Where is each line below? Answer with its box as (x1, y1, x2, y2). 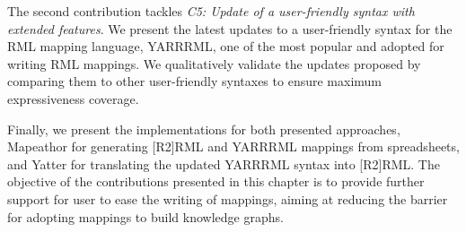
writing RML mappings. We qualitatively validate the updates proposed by (7, 54, 421, 73)
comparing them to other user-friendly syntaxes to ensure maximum (7, 72, 382, 90)
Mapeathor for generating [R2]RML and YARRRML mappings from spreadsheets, (7, 137, 460, 156)
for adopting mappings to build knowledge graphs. (7, 207, 284, 226)
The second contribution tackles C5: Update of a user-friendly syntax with (7, 2, 415, 20)
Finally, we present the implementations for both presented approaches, (7, 119, 400, 138)
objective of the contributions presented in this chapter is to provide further (7, 172, 425, 191)
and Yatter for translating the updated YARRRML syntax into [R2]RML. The (7, 154, 440, 173)
